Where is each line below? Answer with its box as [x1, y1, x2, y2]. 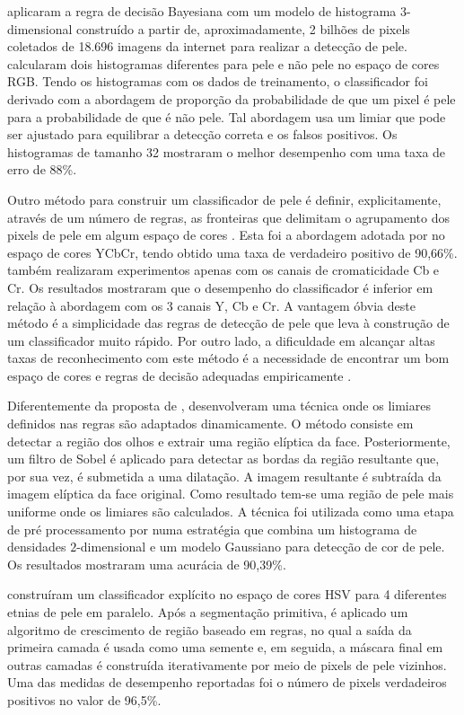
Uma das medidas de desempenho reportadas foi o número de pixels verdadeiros [7, 673, 447, 692]
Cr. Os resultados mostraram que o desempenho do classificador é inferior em [7, 278, 433, 296]
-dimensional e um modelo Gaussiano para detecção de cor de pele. [76, 537, 445, 556]
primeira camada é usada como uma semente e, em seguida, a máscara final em [7, 638, 443, 657]
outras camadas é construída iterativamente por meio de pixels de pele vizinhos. [7, 655, 447, 674]
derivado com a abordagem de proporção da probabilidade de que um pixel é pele [7, 89, 456, 108]
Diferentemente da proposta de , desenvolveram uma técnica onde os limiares [7, 396, 431, 415]
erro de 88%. [7, 160, 77, 179]
